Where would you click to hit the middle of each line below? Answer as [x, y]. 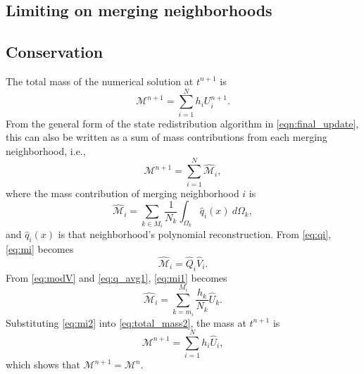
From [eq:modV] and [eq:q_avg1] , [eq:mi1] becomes [117, 277]
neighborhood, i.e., [46, 150]
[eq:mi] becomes [40, 248]
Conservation [55, 52]
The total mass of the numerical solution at [100, 81]
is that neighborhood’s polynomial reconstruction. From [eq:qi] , [195, 234]
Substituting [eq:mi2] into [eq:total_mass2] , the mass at [126, 322]
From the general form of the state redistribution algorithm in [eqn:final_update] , [182, 123]
